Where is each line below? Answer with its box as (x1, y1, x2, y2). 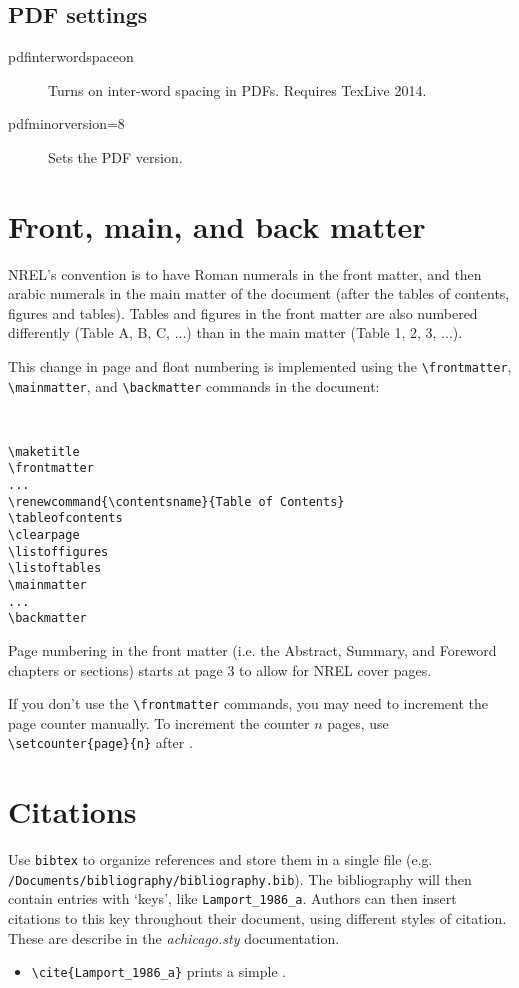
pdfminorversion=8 (8, 113, 125, 134)
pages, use (327, 712, 389, 733)
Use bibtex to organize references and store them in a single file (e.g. (8, 849, 433, 870)
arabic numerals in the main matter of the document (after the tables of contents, (8, 283, 510, 304)
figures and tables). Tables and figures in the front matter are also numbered (8, 302, 478, 323)
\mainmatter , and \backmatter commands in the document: (8, 375, 380, 396)
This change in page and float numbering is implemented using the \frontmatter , (8, 356, 512, 377)
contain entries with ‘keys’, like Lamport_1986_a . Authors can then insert (8, 888, 457, 909)
